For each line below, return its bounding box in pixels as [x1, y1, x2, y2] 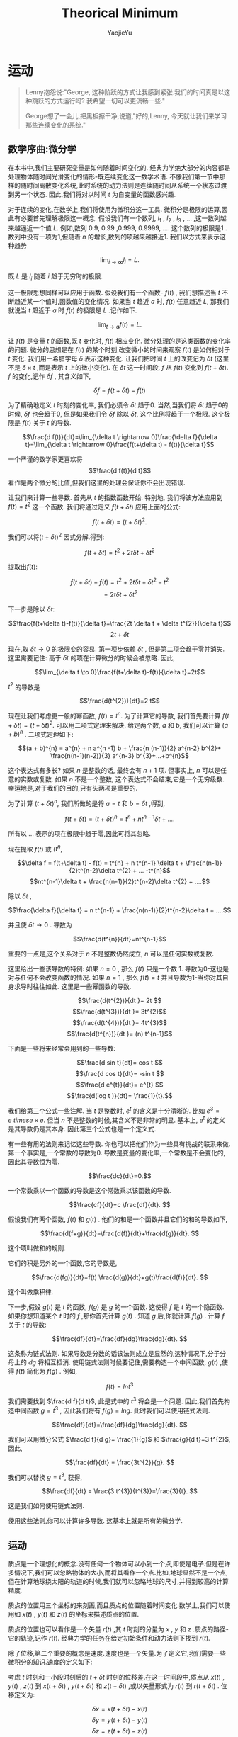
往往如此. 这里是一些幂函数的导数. [32, 983, 132, 991]
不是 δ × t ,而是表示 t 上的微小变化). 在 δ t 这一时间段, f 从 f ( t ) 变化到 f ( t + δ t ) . [8, 363, 229, 371]
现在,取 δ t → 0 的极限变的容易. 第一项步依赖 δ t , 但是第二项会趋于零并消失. [8, 645, 225, 653]
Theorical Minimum [61, 5, 178, 21]
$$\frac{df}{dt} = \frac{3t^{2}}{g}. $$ [64, 1458, 175, 1466]
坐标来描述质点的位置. [74, 1609, 140, 1618]
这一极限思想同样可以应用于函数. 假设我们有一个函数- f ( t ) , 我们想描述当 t [8, 288, 220, 297]
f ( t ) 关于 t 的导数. [21, 418, 72, 426]
